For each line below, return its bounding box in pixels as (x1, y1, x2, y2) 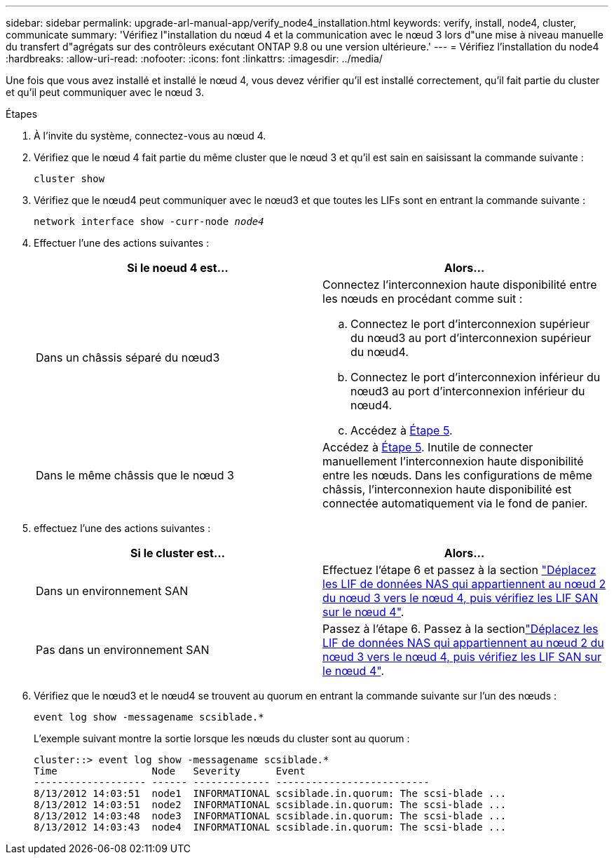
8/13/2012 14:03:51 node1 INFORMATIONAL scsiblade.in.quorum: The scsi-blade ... (34, 788, 507, 799)
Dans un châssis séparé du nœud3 (36, 350, 220, 364)
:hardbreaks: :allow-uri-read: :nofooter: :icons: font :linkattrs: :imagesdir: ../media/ (6, 53, 383, 64)
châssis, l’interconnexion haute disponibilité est (322, 482, 572, 496)
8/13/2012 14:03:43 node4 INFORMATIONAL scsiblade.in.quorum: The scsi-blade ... (34, 821, 507, 833)
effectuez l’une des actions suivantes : (34, 522, 211, 534)
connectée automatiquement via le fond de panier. (322, 496, 588, 510)
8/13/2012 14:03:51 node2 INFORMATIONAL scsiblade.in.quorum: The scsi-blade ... (34, 799, 507, 810)
